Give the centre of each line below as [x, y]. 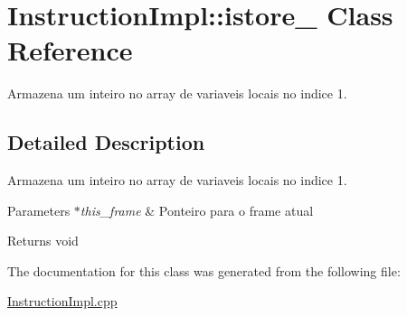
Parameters [39, 210]
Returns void [43, 241]
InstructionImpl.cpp [62, 301]
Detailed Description [106, 142]
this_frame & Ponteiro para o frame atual [197, 210]
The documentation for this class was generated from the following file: [204, 270]
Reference [70, 50]
